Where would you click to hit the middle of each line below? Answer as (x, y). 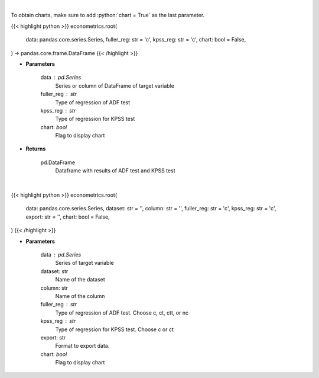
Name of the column (80, 296)
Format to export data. (82, 346)
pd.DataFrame (58, 162)
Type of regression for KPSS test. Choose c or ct (115, 329)
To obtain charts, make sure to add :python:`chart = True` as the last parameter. (108, 15)
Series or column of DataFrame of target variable (115, 85)
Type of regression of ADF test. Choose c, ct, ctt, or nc (122, 313)
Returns (36, 149)
